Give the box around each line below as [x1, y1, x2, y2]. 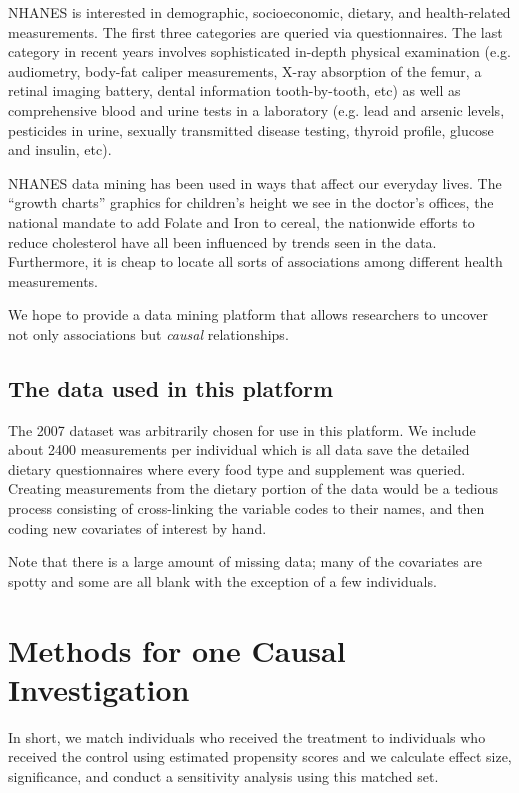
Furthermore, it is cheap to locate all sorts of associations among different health [8, 251, 503, 272]
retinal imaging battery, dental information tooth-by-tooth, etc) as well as [8, 80, 461, 101]
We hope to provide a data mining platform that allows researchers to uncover [8, 304, 488, 325]
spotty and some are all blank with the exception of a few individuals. [8, 570, 437, 591]
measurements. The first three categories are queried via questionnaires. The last [8, 21, 503, 42]
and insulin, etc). [8, 139, 112, 160]
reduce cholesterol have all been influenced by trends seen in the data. [8, 231, 437, 252]
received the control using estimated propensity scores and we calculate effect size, [8, 746, 512, 767]
